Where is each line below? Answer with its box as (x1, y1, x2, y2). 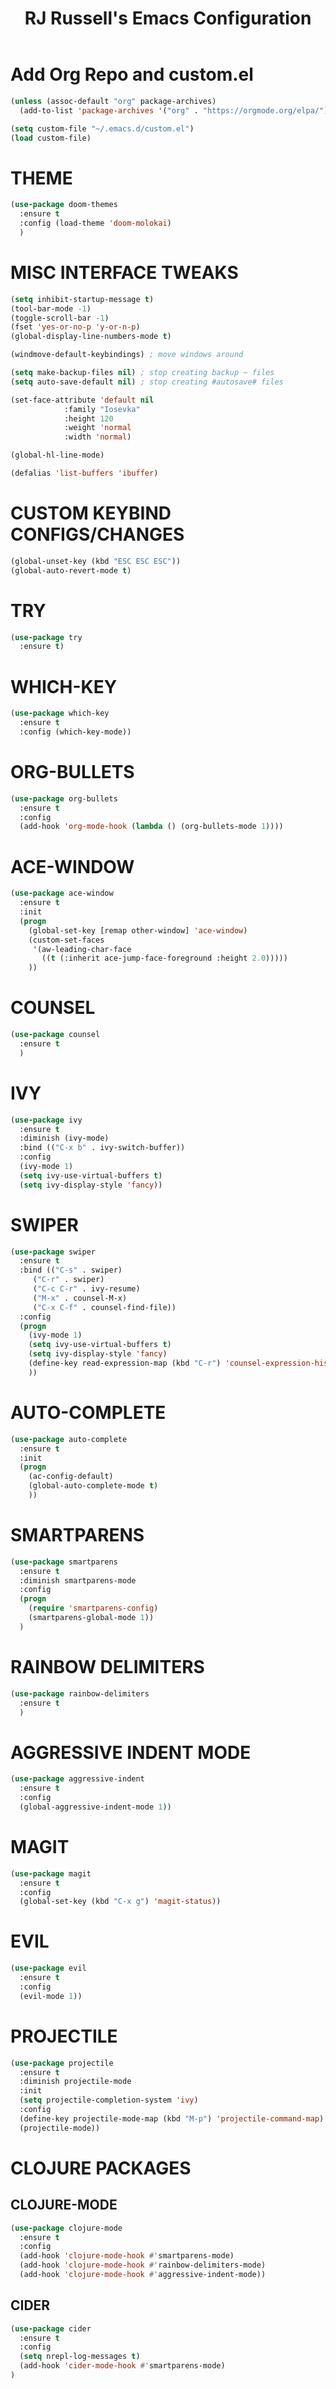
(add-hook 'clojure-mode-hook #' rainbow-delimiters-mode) (19, 2260, 267, 2271)
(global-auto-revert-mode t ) (10, 565, 132, 576)
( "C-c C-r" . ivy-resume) (32, 1284, 141, 1294)
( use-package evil (10, 1963, 87, 1974)
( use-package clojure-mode (10, 2223, 123, 2233)
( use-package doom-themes (10, 200, 118, 210)
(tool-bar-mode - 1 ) (10, 303, 92, 314)
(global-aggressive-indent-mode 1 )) (19, 1802, 172, 1812)
